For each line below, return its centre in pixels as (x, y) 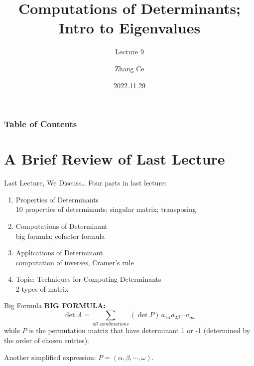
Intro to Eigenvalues (129, 28)
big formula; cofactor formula (60, 236)
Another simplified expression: (50, 357)
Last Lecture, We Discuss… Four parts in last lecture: (85, 183)
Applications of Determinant (59, 253)
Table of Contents (41, 124)
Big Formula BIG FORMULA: (55, 305)
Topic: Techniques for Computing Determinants (88, 279)
